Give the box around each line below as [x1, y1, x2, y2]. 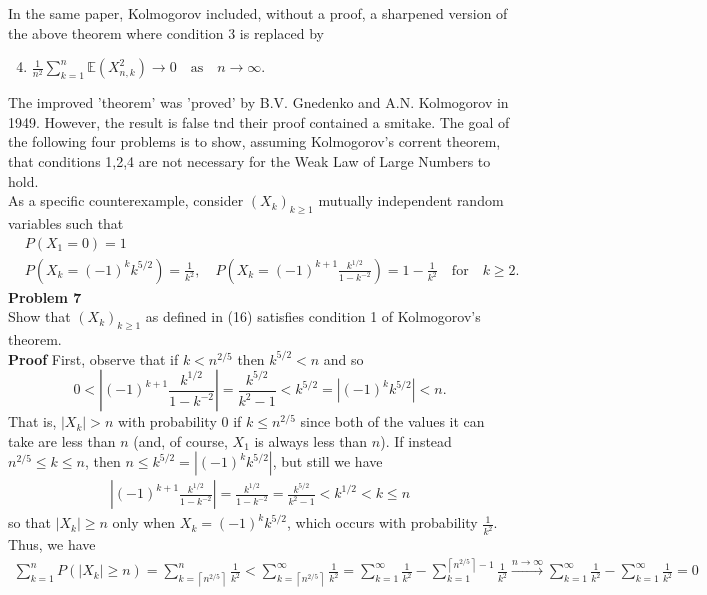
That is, [8, 411, 57, 432]
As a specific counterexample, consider [8, 190, 244, 211]
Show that [8, 306, 71, 327]
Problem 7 [8, 286, 82, 307]
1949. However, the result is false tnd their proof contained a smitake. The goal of [8, 111, 510, 132]
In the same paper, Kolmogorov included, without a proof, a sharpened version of [8, 3, 508, 23]
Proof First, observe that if [8, 348, 179, 369]
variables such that [8, 212, 124, 233]
